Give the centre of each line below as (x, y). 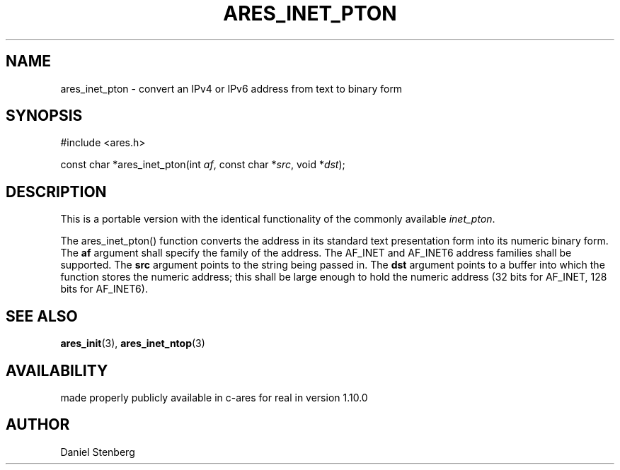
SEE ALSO (42, 316)
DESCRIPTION (56, 192)
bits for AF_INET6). (104, 289)
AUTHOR (38, 425)
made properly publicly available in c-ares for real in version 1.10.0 (214, 397)
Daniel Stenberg (98, 452)
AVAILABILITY (57, 370)
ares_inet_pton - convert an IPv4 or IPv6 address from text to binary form (231, 88)
